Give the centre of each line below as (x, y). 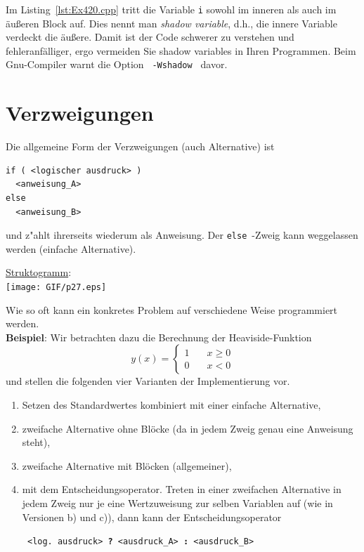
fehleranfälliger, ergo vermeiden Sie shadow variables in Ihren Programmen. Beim (181, 50)
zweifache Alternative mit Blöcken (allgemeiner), (127, 465)
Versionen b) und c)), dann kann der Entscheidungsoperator (152, 517)
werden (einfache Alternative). (71, 248)
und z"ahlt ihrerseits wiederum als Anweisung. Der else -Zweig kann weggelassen (182, 235)
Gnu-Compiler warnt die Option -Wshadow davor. (117, 64)
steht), (36, 442)
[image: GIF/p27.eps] (56, 288)
